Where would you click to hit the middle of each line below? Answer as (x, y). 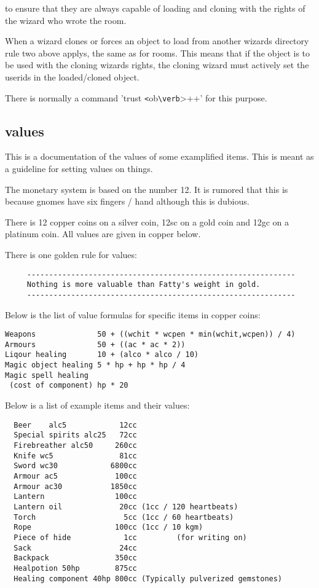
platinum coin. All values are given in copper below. (103, 234)
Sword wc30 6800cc (75, 466)
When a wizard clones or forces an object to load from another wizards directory (157, 41)
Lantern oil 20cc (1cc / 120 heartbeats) (126, 507)
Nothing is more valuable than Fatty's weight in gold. (144, 285)
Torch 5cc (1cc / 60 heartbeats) (124, 517)
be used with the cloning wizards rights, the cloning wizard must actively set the (157, 65)
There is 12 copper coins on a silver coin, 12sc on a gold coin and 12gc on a (147, 221)
